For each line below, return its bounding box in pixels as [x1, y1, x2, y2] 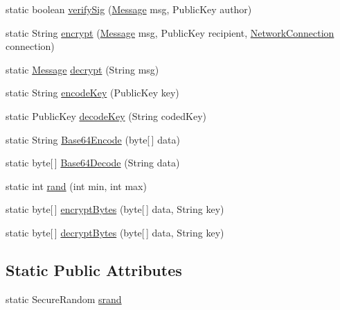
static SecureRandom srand [6, 291, 122, 306]
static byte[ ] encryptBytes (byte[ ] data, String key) [6, 202, 224, 216]
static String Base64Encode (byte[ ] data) [6, 132, 180, 146]
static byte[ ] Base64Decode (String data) [6, 155, 180, 170]
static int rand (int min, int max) [6, 178, 147, 193]
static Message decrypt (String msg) [6, 62, 159, 76]
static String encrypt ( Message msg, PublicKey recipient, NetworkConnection [6, 25, 334, 40]
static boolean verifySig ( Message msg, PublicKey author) [6, 2, 252, 16]
